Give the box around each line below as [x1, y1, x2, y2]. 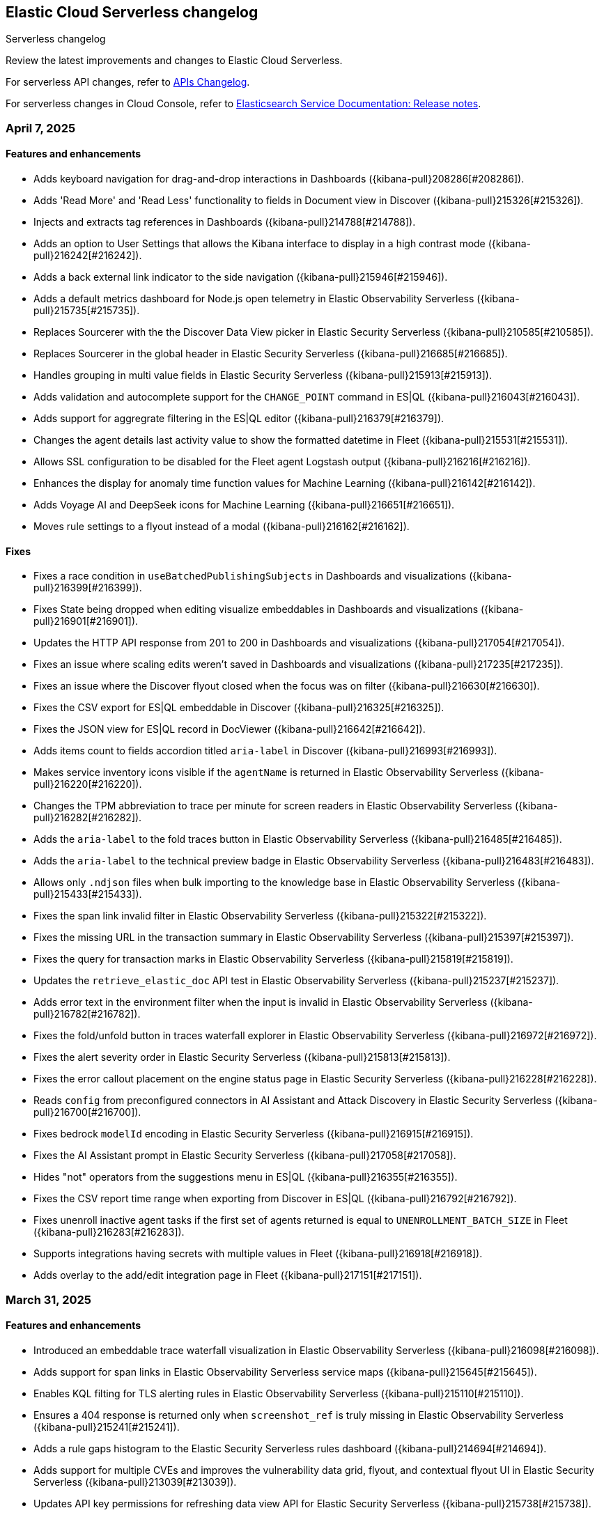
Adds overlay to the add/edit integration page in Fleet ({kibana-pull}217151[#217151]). [33, 1269, 422, 1282]
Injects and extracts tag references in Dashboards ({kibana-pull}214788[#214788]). [33, 216, 416, 228]
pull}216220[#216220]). [33, 778, 142, 791]
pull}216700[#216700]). [33, 1106, 141, 1119]
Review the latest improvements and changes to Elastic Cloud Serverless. [6, 54, 343, 67]
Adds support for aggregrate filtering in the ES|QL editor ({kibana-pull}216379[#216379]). [33, 412, 444, 425]
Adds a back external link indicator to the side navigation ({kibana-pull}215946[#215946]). [33, 271, 448, 283]
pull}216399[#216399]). [33, 582, 142, 594]
